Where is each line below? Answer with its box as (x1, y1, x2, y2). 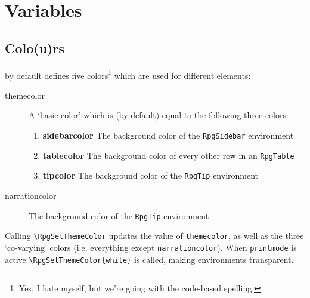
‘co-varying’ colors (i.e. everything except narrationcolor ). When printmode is (5, 241, 297, 253)
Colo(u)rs (5, 38, 64, 57)
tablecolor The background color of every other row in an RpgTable (42, 149, 294, 161)
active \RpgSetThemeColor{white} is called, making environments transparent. (5, 253, 294, 265)
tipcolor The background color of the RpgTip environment (42, 169, 259, 182)
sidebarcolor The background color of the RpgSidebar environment (42, 129, 294, 142)
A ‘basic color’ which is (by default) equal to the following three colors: (29, 109, 289, 121)
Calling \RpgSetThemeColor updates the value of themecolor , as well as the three (5, 229, 304, 242)
